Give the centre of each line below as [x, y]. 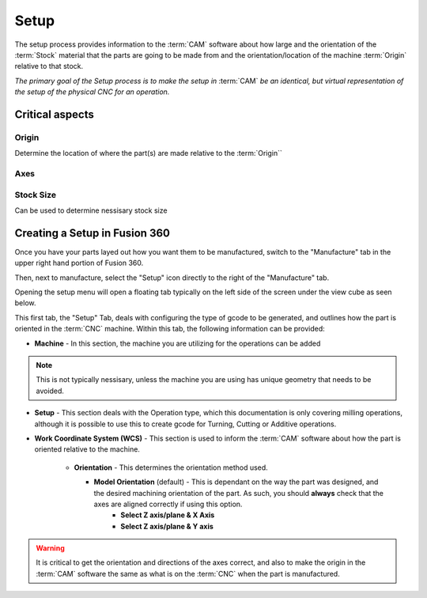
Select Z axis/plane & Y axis [167, 526]
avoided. [50, 391]
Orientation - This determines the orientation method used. [171, 467]
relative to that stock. [49, 66]
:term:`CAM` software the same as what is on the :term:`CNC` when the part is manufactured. [188, 573]
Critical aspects [55, 114]
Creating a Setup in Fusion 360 [92, 233]
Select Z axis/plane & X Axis [168, 515]
